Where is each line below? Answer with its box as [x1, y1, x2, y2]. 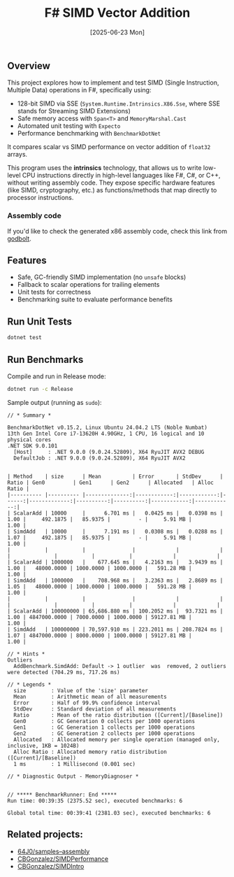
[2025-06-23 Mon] [89, 28, 145, 36]
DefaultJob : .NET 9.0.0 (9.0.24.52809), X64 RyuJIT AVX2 [13, 455, 187, 462]
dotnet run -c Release [7, 385, 73, 392]
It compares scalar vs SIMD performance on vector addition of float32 [7, 143, 211, 151]
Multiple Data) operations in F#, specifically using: [7, 86, 152, 94]
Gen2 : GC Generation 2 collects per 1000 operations [13, 729, 196, 737]
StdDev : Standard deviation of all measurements [13, 705, 177, 713]
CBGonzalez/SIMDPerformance [17, 855, 109, 863]
